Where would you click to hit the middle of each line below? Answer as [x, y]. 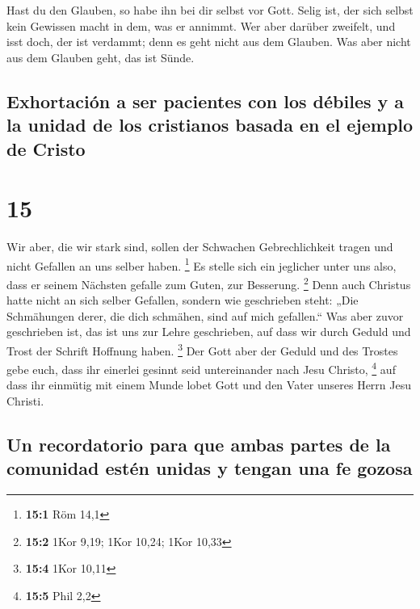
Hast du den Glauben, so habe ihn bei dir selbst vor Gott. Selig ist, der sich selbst [210, 10]
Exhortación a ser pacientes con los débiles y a [206, 101]
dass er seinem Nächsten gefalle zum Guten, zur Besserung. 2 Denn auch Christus [209, 283]
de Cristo [46, 148]
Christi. [25, 401]
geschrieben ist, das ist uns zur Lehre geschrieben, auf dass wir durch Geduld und [209, 332]
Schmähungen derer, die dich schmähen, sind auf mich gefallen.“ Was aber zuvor [205, 315]
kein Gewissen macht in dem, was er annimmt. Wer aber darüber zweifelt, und [201, 25]
